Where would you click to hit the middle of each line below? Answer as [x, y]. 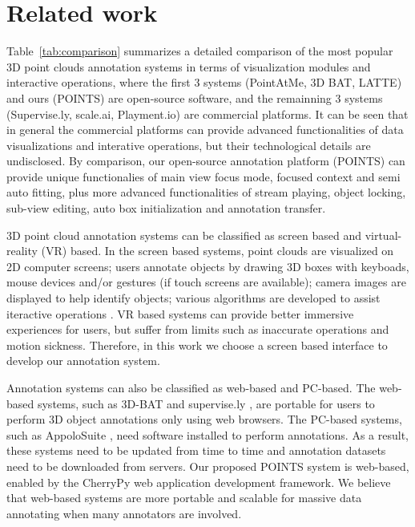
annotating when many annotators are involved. [124, 513]
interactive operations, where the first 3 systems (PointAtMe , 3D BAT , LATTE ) [204, 82]
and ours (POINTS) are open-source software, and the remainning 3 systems [195, 97]
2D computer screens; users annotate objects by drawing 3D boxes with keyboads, [208, 266]
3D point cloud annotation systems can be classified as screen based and [184, 235]
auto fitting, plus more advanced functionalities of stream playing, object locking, [206, 192]
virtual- [383, 235]
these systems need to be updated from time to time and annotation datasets [196, 450]
